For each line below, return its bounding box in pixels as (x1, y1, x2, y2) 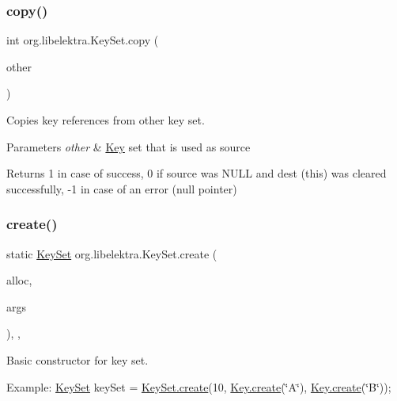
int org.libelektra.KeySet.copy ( (6, 32, 159, 48)
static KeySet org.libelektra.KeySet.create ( (6, 245, 217, 262)
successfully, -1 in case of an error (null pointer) (6, 180, 237, 197)
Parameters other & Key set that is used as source (6, 138, 251, 155)
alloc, (6, 272, 32, 288)
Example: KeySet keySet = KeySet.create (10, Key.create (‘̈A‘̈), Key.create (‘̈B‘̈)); (6, 378, 391, 395)
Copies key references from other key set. (6, 112, 205, 128)
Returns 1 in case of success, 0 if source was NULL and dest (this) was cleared (6, 165, 387, 181)
